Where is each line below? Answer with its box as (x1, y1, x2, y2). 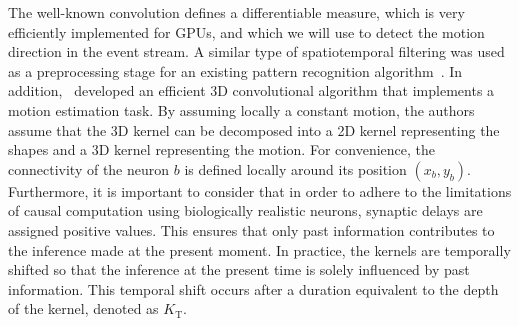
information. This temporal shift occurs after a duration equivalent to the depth (8, 278, 499, 299)
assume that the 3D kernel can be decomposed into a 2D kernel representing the (8, 119, 500, 140)
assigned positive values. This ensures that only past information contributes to (8, 219, 495, 240)
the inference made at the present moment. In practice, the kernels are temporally (8, 239, 511, 260)
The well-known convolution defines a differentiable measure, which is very (8, 2, 465, 22)
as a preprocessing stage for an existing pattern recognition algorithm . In (8, 60, 463, 81)
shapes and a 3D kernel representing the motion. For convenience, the (8, 139, 435, 160)
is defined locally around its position (184, 158, 407, 179)
